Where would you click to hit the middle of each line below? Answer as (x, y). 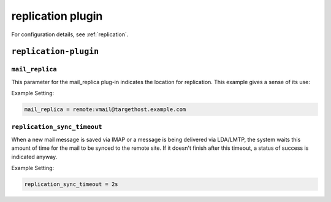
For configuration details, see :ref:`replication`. (70, 34)
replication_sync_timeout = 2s (71, 184)
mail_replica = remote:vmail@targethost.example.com (105, 110)
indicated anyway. (34, 157)
